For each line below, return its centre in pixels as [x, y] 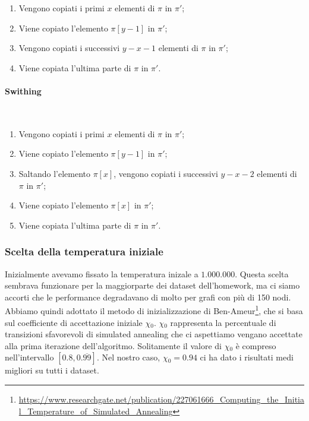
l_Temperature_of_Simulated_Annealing [96, 411]
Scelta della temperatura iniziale [84, 251]
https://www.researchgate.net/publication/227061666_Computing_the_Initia [161, 399]
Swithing [23, 91]
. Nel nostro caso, [128, 357]
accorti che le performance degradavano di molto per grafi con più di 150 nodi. [148, 297]
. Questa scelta [262, 273]
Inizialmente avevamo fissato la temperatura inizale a [102, 273]
